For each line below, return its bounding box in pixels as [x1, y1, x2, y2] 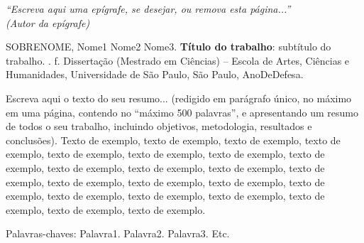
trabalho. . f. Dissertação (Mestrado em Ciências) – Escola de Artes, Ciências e [6, 53, 350, 67]
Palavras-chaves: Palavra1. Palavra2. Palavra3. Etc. [6, 226, 230, 241]
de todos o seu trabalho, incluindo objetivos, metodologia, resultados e [6, 119, 312, 134]
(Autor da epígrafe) [6, 15, 90, 30]
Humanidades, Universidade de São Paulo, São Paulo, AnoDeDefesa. [6, 67, 304, 82]
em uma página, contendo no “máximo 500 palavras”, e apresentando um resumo [6, 104, 358, 119]
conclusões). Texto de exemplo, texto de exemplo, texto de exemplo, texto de [6, 132, 341, 147]
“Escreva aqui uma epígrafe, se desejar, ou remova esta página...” [6, 1, 291, 16]
